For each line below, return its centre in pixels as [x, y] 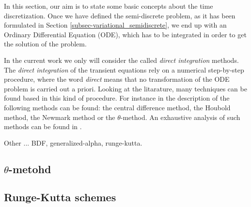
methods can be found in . [43, 126]
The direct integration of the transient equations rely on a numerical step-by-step [124, 69]
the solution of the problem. [45, 44]
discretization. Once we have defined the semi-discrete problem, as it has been [120, 15]
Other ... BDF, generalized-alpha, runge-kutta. [73, 142]
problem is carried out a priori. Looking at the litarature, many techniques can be [125, 88]
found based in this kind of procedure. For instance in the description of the [117, 98]
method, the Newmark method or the [60, 117]
